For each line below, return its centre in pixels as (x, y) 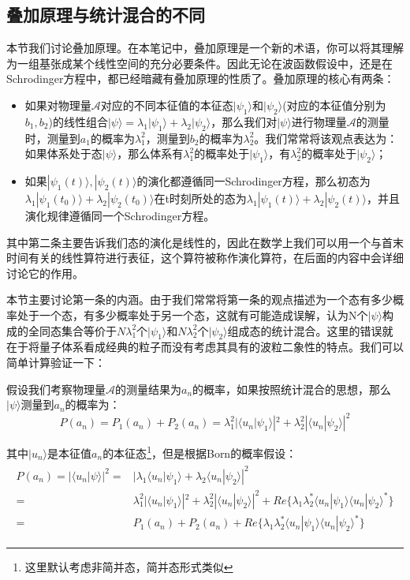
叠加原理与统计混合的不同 (106, 15)
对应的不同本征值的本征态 (167, 105)
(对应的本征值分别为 (334, 105)
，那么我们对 (244, 121)
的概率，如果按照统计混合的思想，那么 (292, 389)
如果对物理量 (58, 105)
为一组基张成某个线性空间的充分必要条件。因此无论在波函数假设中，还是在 (199, 63)
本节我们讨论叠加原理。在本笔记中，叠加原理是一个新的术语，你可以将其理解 (205, 48)
